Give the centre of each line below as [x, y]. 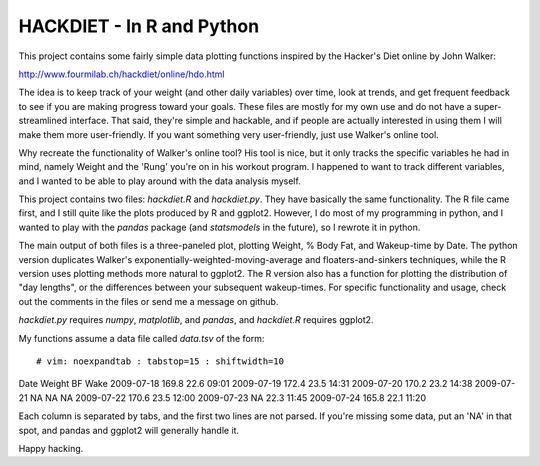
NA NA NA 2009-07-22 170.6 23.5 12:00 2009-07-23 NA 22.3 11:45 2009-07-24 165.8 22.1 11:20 [228, 397]
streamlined [43, 121]
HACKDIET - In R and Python [139, 26]
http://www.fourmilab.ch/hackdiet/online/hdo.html [121, 74]
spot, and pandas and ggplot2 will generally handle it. [129, 430]
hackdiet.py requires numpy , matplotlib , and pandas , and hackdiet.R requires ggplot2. [196, 320]
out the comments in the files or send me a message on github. [148, 301]
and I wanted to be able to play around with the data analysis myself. [160, 181]
